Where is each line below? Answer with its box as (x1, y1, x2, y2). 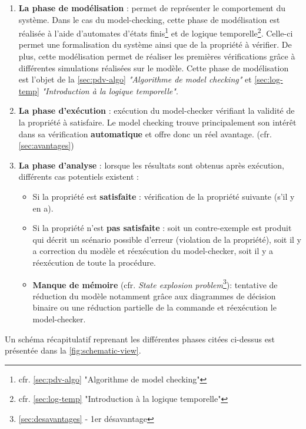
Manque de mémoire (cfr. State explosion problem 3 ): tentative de (32, 276, 278, 291)
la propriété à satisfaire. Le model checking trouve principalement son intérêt (18, 116, 297, 128)
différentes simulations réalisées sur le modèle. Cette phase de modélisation (18, 61, 289, 74)
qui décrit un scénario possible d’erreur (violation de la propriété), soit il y (32, 233, 301, 245)
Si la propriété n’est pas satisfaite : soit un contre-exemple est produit (32, 222, 292, 234)
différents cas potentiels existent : (18, 170, 139, 183)
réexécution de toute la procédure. (32, 256, 156, 268)
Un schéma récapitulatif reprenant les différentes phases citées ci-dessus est (5, 332, 275, 345)
